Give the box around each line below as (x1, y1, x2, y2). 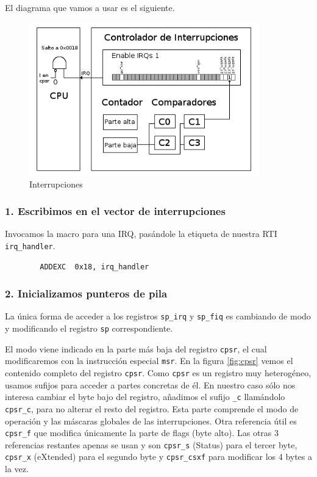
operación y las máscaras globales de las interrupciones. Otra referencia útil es (5, 414, 297, 427)
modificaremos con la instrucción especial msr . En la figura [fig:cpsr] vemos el (5, 354, 293, 367)
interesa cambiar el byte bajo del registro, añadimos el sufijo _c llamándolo (5, 390, 285, 403)
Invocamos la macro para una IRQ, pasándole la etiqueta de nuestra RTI (5, 227, 277, 240)
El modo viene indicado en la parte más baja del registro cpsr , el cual (5, 342, 267, 355)
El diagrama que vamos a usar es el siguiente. (5, 1, 175, 13)
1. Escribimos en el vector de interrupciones (5, 203, 226, 219)
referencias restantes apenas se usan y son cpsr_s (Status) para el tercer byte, (5, 438, 297, 451)
